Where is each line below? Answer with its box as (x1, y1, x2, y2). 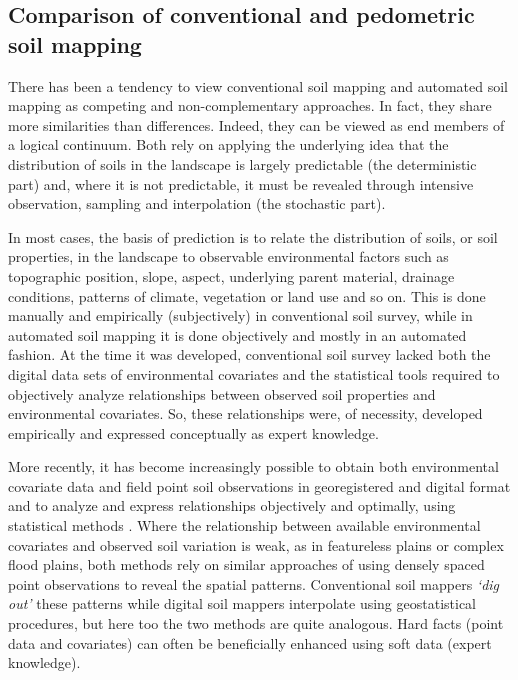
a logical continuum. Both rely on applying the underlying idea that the (8, 134, 449, 155)
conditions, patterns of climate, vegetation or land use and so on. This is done (8, 285, 486, 306)
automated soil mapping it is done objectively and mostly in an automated (8, 324, 467, 345)
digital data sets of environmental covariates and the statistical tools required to (8, 363, 500, 384)
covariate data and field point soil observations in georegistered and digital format (8, 475, 511, 496)
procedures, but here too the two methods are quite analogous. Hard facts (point (8, 613, 504, 634)
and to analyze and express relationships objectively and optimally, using (8, 495, 456, 516)
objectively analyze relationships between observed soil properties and (8, 383, 436, 404)
